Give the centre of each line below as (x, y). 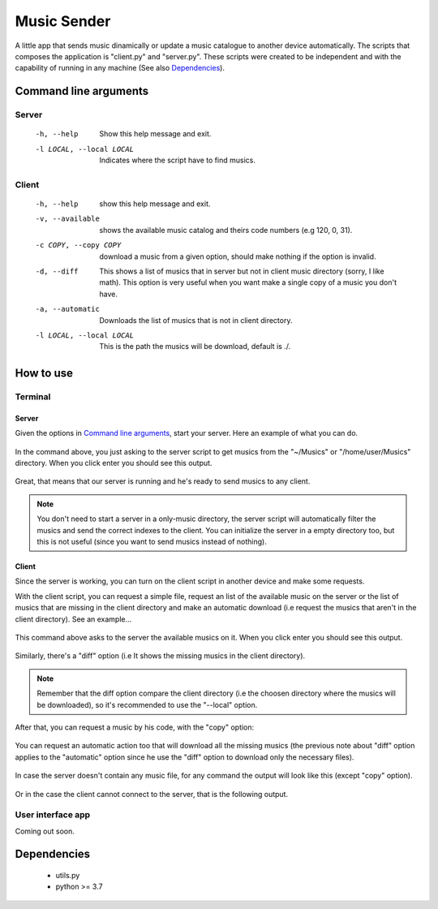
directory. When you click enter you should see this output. (114, 463)
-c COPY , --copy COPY (78, 245)
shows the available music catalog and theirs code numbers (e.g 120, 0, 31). (226, 230)
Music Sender (63, 21)
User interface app (53, 815)
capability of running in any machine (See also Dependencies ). (120, 68)
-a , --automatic (68, 309)
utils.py (68, 876)
